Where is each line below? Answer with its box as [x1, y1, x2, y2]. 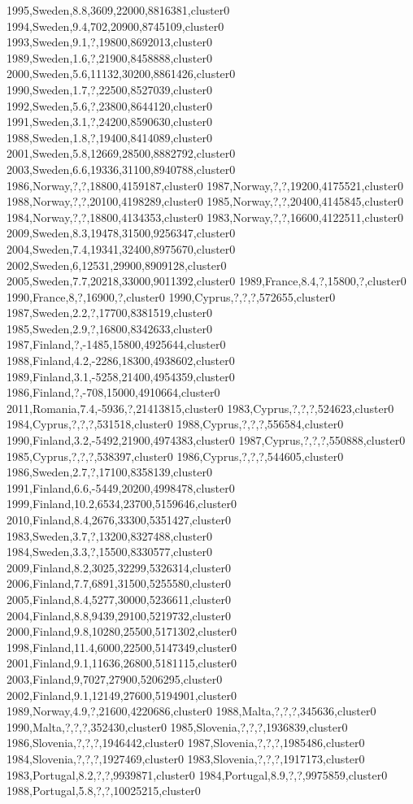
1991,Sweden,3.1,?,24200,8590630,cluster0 [7, 113, 212, 130]
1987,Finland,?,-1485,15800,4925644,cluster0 [7, 336, 226, 353]
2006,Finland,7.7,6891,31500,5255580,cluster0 [7, 575, 232, 592]
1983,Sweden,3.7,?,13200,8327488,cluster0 [7, 527, 212, 544]
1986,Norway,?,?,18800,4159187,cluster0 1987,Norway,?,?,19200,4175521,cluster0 [7, 176, 403, 193]
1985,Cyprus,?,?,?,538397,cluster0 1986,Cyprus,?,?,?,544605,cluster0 [7, 447, 344, 464]
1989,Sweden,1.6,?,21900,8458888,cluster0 [7, 49, 212, 66]
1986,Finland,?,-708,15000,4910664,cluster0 [7, 384, 220, 401]
